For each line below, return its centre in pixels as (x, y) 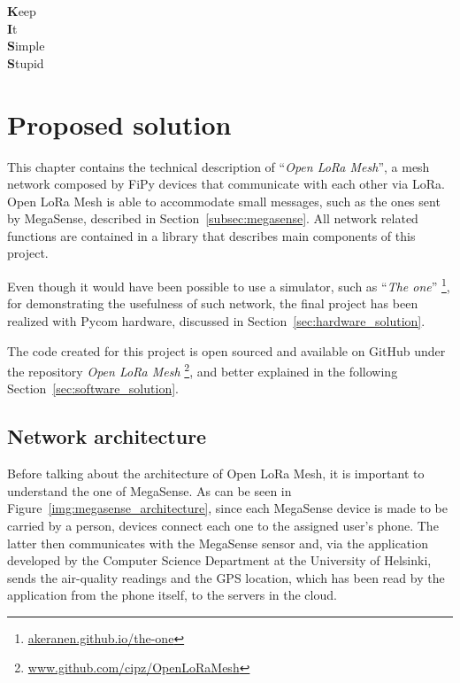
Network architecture (107, 436)
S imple (26, 46)
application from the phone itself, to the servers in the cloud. (172, 595)
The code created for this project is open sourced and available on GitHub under (226, 350)
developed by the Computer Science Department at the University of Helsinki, (219, 560)
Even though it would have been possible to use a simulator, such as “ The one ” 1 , (229, 285)
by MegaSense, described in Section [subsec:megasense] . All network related (213, 218)
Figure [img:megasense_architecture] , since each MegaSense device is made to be (228, 508)
